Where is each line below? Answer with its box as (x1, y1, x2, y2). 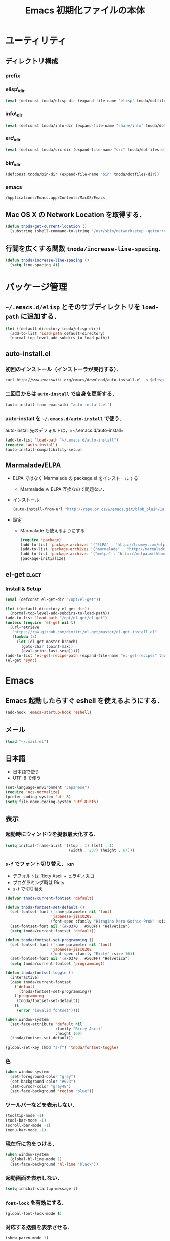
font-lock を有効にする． (5, 1199, 67, 1206)
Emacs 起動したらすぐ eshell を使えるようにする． (5, 696, 164, 705)
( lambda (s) (12, 634, 37, 639)
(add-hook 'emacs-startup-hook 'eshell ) (5, 710, 92, 715)
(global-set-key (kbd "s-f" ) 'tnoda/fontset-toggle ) (5, 1045, 119, 1050)
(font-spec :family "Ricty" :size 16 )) (50, 951, 135, 957)
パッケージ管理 (5, 281, 67, 293)
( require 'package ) (20, 537, 62, 542)
